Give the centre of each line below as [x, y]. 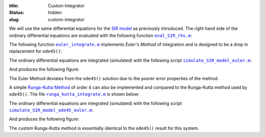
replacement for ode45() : [36, 51]
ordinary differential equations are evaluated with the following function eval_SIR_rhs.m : [101, 35]
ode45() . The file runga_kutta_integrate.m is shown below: [74, 94]
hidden [55, 13]
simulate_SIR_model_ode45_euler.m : [51, 110]
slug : [14, 19]
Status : [17, 13]
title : [14, 6]
